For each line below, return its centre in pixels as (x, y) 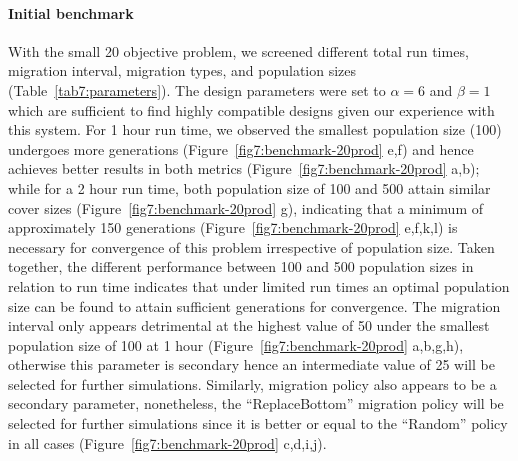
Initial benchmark (71, 12)
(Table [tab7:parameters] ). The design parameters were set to (197, 89)
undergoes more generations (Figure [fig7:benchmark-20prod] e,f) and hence (241, 148)
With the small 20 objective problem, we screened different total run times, (238, 50)
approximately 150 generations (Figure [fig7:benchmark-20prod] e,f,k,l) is (233, 227)
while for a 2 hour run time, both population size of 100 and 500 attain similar (249, 187)
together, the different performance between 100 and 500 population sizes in (241, 266)
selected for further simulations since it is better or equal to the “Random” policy (258, 423)
